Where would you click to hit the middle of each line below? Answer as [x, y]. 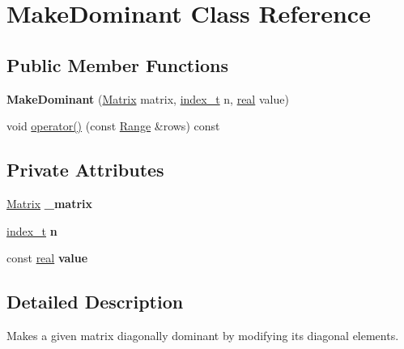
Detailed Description [95, 302]
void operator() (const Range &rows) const [113, 126]
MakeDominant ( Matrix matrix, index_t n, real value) [148, 98]
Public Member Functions [117, 64]
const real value [47, 258]
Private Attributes [85, 170]
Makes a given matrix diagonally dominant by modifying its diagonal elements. [203, 335]
